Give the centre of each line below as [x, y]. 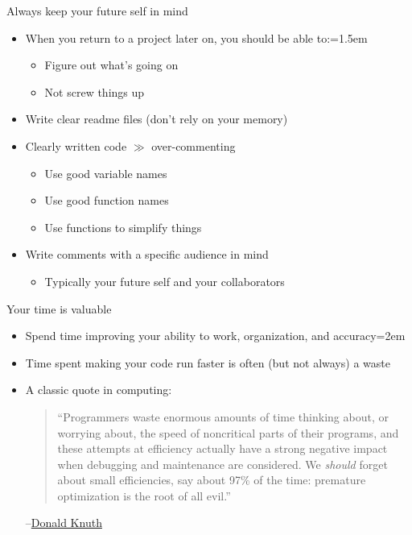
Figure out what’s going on [111, 65]
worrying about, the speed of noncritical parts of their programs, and [228, 432]
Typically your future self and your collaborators [165, 281]
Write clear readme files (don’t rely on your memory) [157, 119]
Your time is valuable [59, 308]
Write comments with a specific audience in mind [147, 254]
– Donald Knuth [64, 523]
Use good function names [107, 200]
